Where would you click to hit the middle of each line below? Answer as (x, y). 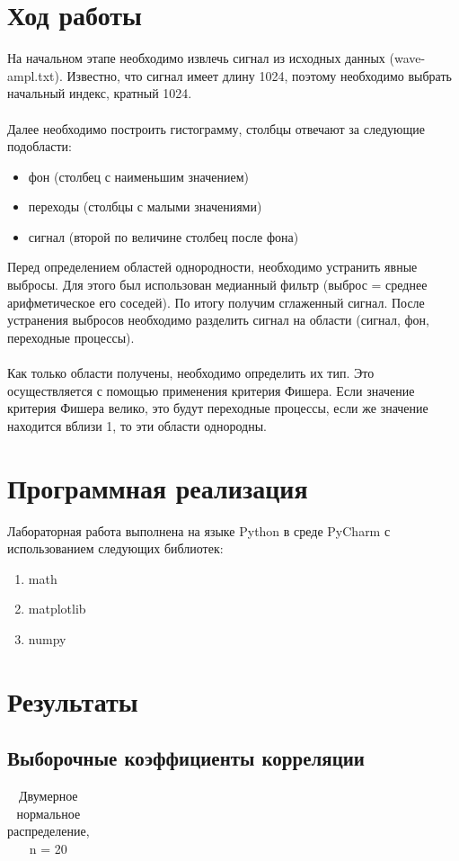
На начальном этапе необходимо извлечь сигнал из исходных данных (196, 58)
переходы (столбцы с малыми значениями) (145, 206)
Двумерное (49, 796)
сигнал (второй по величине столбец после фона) (163, 236)
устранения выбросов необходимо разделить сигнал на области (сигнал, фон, (218, 320)
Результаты (73, 700)
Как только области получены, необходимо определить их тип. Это (191, 373)
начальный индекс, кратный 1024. (100, 93)
